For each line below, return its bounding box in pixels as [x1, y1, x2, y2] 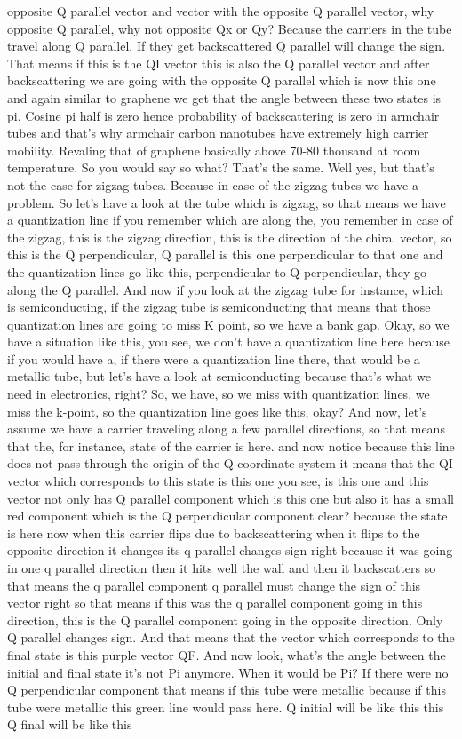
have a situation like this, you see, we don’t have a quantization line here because [7, 332, 450, 351]
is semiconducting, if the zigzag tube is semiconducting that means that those [7, 298, 431, 316]
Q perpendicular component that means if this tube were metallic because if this [7, 680, 446, 699]
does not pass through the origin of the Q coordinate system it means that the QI [7, 454, 453, 473]
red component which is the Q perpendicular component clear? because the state [7, 506, 448, 525]
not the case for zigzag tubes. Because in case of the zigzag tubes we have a [7, 175, 418, 194]
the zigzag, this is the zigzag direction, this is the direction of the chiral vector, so [7, 227, 452, 246]
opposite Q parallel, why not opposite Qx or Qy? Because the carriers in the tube [7, 19, 452, 37]
